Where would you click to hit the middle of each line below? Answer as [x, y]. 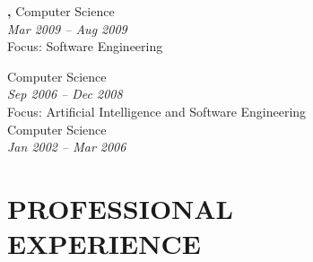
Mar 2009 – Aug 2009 [67, 28]
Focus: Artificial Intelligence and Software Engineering [157, 111]
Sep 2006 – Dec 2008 [65, 94]
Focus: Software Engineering [85, 46]
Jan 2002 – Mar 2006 [67, 147]
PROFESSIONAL [121, 208]
